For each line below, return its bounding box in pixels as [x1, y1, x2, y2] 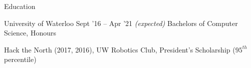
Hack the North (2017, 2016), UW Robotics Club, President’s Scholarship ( [4, 44, 235, 54]
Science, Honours [4, 27, 56, 38]
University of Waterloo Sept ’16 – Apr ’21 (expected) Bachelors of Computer [4, 17, 238, 28]
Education [4, 1, 36, 11]
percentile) [4, 54, 37, 64]
